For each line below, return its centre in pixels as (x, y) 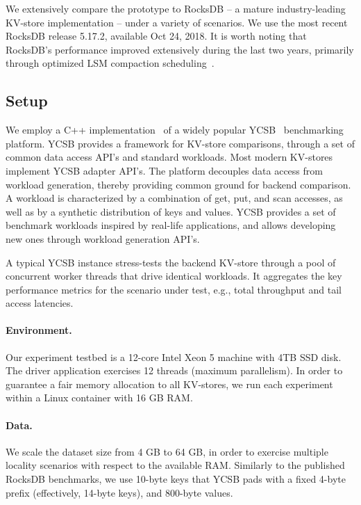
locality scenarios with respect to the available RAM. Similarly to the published (175, 465)
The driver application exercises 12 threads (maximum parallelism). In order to (174, 370)
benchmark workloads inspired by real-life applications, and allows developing (171, 225)
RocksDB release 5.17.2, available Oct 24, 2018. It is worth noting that (156, 36)
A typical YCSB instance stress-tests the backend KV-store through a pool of (171, 262)
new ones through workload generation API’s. (103, 238)
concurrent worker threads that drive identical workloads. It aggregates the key (174, 276)
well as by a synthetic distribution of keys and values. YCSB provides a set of (171, 211)
